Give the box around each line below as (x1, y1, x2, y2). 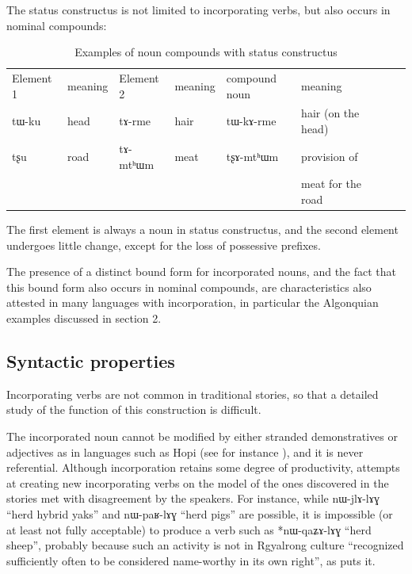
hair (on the (301, 105, 360, 121)
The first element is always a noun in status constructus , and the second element (6, 221, 399, 238)
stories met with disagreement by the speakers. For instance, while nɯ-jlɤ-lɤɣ (6, 490, 380, 507)
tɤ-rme (119, 113, 151, 129)
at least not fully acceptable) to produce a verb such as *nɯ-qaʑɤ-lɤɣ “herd (6, 521, 372, 538)
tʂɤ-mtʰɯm (226, 147, 279, 164)
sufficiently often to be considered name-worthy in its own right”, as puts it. (6, 552, 376, 568)
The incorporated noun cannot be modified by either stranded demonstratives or (6, 427, 399, 444)
